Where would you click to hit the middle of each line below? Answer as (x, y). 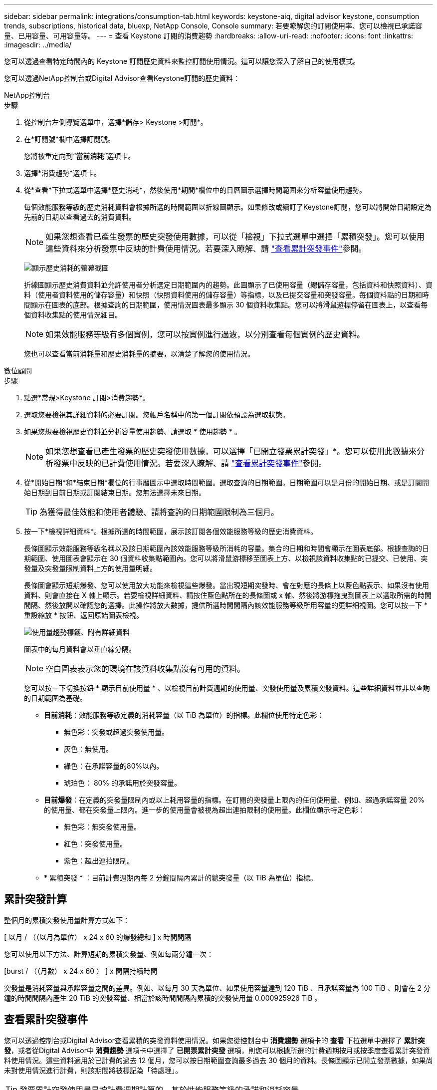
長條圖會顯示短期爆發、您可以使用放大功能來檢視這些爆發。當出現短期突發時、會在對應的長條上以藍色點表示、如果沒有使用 (226, 585)
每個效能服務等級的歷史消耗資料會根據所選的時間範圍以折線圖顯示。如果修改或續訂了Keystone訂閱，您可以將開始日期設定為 (228, 207)
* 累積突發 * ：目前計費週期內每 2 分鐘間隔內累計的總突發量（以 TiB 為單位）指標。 (181, 878)
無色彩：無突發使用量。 (102, 827)
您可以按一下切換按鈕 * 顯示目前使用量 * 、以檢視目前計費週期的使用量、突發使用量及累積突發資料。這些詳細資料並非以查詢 (227, 688)
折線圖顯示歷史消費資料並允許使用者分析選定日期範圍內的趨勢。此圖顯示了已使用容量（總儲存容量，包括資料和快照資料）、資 (228, 285)
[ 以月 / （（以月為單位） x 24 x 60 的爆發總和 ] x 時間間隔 (98, 937)
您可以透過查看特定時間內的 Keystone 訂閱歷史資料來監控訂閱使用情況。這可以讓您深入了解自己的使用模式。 (182, 61)
